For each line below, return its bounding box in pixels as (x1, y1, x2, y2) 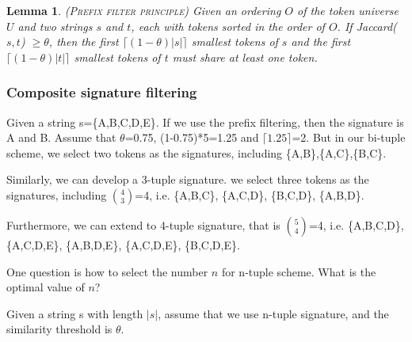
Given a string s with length (6, 305, 143, 321)
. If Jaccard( (337, 17, 397, 34)
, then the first (48, 33, 119, 50)
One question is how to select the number (6, 263, 208, 279)
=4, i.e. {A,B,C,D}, (308, 216, 404, 233)
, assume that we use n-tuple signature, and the (158, 305, 389, 321)
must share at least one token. (172, 48, 318, 65)
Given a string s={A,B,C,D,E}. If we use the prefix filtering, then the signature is (6, 113, 404, 130)
